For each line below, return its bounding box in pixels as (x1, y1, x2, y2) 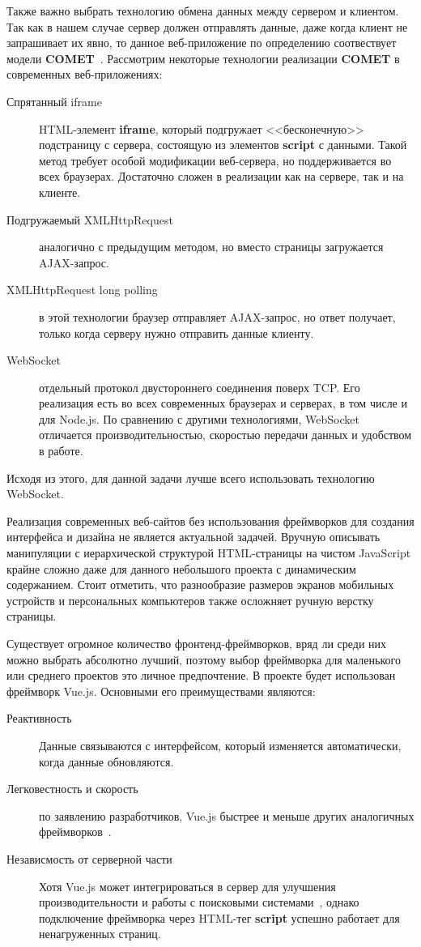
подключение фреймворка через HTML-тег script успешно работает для (39, 909, 400, 926)
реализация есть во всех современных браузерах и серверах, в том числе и (39, 395, 407, 412)
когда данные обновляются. (39, 753, 174, 770)
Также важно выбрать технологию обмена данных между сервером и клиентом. (6, 2, 399, 19)
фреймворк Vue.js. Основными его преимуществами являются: (6, 682, 316, 699)
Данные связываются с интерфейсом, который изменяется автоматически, (39, 736, 402, 753)
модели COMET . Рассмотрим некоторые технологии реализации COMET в (6, 49, 400, 66)
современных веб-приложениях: (6, 66, 163, 83)
